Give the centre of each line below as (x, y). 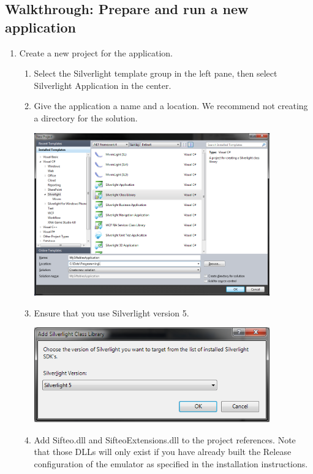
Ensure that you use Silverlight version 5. (111, 312)
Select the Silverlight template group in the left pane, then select (156, 73)
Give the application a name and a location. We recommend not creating (171, 106)
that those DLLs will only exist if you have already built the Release (163, 452)
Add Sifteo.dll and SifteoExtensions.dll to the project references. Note (165, 439)
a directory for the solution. (86, 117)
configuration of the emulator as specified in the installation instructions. (171, 463)
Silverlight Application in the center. (103, 85)
